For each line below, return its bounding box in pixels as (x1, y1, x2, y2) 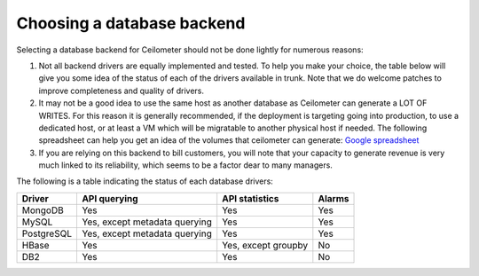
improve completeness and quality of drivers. (38, 85, 204, 96)
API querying (81, 192, 138, 204)
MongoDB (21, 204, 64, 217)
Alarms (318, 192, 349, 204)
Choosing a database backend (16, 13, 246, 33)
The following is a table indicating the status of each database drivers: (16, 176, 274, 186)
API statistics (222, 192, 279, 204)
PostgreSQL (21, 227, 73, 240)
